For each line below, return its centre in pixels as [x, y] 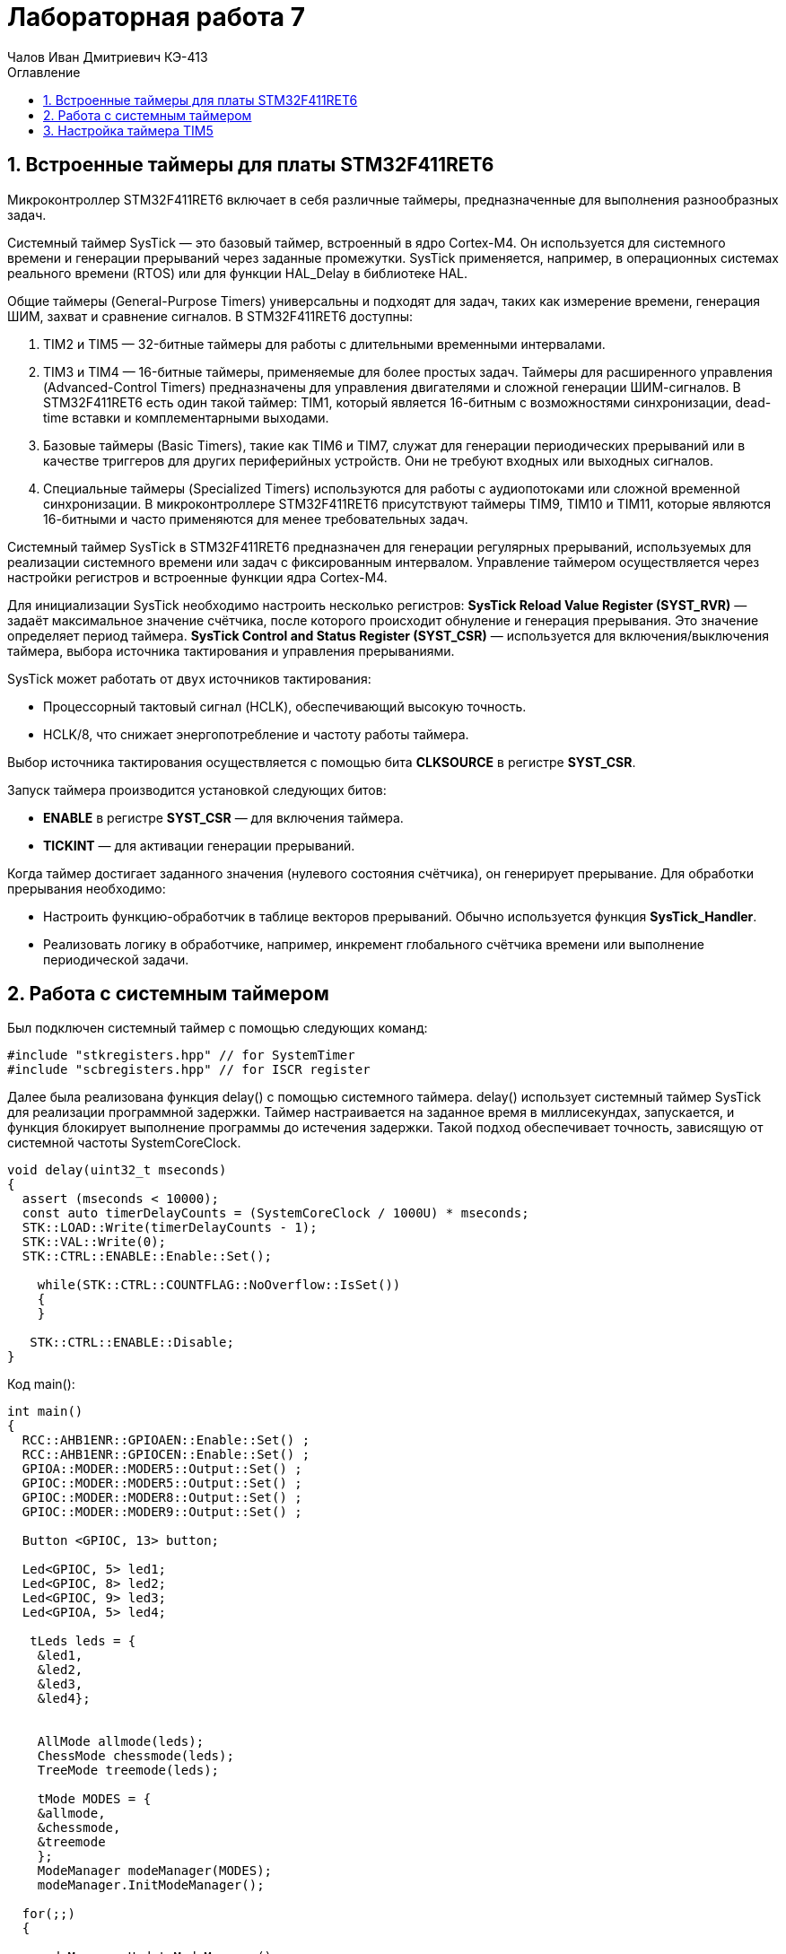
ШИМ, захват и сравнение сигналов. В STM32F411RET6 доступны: [210, 316]
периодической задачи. [116, 959]
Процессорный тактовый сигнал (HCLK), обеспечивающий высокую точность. [285, 706]
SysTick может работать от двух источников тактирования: [189, 678]
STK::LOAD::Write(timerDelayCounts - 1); [170, 1228]
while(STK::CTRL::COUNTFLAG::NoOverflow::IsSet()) [219, 1285]
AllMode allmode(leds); [121, 1742]
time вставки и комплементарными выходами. [186, 417]
